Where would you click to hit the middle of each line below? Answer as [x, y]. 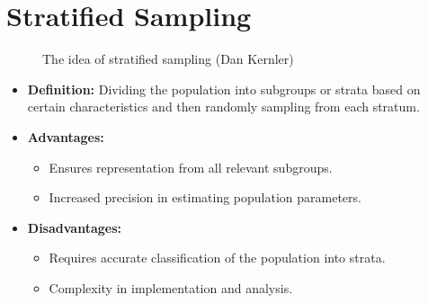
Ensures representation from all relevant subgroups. [191, 167]
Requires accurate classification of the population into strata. [217, 258]
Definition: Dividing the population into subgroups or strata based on [224, 89]
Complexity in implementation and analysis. [171, 287]
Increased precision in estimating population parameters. [205, 197]
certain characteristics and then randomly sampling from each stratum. [223, 107]
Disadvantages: [74, 227]
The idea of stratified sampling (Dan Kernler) [168, 59]
